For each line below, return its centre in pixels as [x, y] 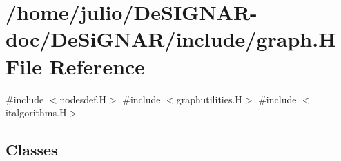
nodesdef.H [83, 99]
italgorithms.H [36, 112]
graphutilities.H [209, 99]
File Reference [76, 66]
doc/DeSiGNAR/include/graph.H [171, 39]
